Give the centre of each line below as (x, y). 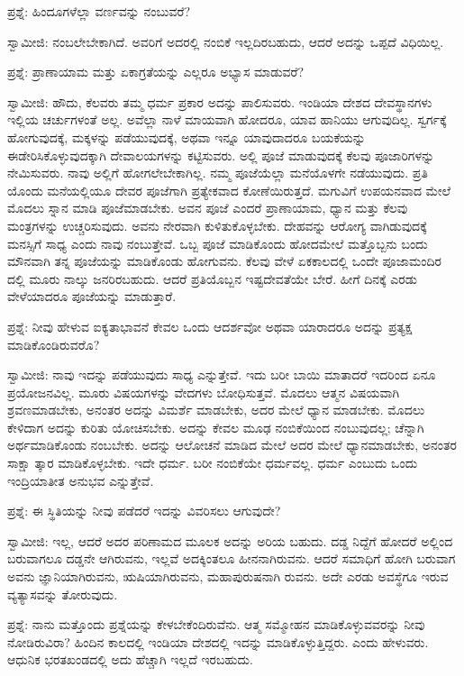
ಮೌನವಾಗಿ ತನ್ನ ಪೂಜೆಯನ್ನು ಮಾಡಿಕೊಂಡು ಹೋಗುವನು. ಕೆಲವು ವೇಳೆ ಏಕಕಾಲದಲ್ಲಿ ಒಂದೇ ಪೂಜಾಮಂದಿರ (225, 261)
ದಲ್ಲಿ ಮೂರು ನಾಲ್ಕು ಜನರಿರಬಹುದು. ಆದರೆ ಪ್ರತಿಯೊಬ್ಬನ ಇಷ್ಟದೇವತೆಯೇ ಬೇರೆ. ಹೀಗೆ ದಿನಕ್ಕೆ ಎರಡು (213, 278)
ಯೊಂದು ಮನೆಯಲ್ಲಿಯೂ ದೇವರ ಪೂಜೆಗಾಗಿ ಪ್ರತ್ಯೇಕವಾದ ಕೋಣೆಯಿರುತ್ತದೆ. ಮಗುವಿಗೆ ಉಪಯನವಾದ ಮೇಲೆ (229, 190)
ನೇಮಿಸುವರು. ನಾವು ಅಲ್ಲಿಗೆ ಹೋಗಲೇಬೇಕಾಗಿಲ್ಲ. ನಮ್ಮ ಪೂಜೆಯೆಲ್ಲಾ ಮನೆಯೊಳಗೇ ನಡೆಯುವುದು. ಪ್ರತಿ (218, 173)
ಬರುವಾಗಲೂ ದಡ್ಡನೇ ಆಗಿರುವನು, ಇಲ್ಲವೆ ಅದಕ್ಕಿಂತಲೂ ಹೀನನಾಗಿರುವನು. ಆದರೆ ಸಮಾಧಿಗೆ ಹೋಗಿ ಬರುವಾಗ (232, 558)
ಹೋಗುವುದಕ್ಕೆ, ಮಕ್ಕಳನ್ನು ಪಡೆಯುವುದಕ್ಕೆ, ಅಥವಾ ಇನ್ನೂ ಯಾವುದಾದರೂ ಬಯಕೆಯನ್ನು (187, 137)
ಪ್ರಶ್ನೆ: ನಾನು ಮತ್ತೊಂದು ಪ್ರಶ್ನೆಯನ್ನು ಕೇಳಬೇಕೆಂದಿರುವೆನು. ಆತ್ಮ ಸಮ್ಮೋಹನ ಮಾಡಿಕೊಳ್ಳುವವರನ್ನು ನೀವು (216, 624)
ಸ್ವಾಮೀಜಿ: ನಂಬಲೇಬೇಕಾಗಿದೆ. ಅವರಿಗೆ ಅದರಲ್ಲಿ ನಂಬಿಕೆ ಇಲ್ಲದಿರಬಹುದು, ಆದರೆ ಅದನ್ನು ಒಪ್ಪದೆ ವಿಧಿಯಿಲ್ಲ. (226, 41)
